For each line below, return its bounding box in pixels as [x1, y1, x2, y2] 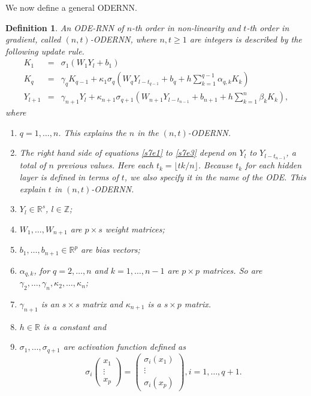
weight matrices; [105, 222, 165, 235]
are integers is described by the [189, 33, 302, 46]
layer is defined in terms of [19, 170, 119, 183]
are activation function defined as [63, 340, 186, 353]
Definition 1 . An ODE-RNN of [5, 21, 124, 34]
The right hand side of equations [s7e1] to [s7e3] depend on [19, 146, 237, 159]
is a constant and [43, 320, 107, 332]
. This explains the [58, 126, 126, 138]
